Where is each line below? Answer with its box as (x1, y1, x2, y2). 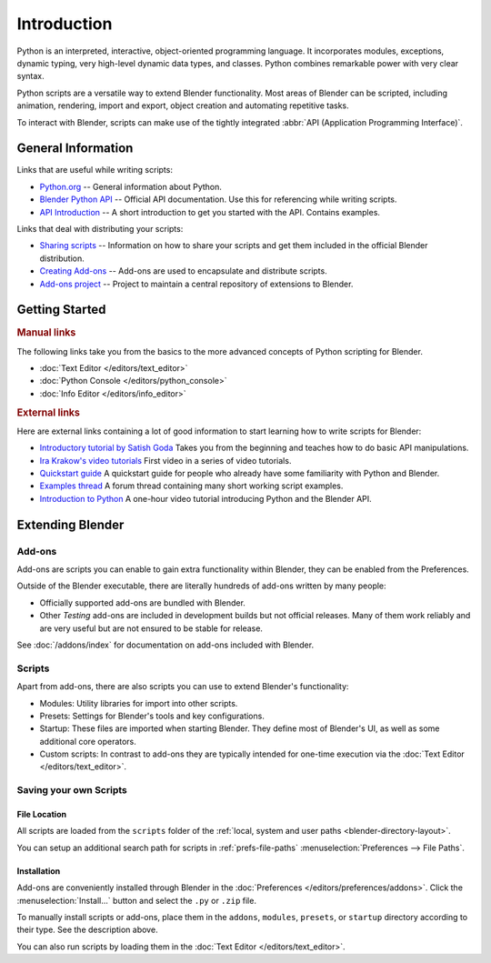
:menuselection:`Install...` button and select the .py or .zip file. (16, 895, 256, 906)
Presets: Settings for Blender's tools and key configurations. (39, 710, 266, 721)
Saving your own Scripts (16, 784, 127, 797)
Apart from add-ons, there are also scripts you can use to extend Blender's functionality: (16, 681, 349, 692)
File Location (16, 809, 67, 820)
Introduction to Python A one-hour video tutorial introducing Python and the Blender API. (39, 493, 372, 504)
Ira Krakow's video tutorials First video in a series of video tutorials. (39, 455, 292, 466)
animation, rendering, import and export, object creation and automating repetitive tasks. (16, 100, 349, 111)
